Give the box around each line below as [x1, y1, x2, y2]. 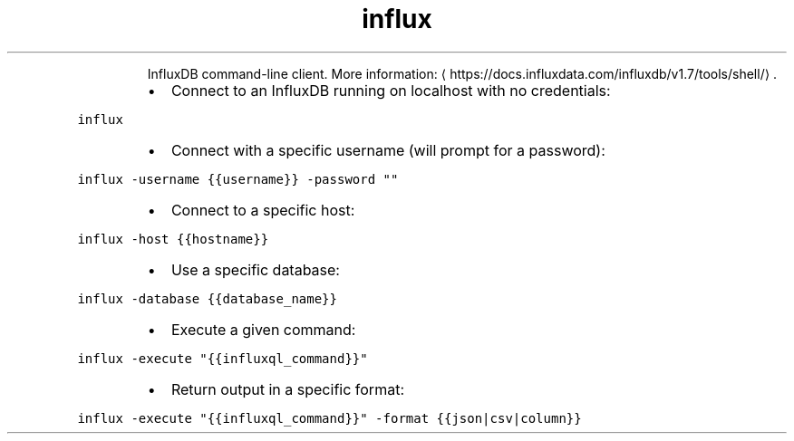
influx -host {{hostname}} [77, 231, 269, 246]
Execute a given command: [170, 320, 356, 339]
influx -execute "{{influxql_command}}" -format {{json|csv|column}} [77, 410, 582, 426]
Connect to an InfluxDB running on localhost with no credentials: [170, 81, 611, 100]
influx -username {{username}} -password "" [77, 171, 399, 187]
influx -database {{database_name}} [77, 291, 337, 306]
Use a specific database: [170, 260, 340, 279]
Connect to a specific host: [170, 200, 355, 219]
